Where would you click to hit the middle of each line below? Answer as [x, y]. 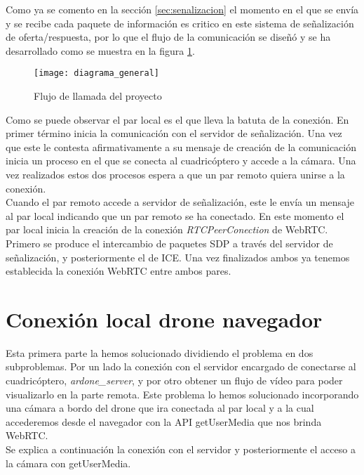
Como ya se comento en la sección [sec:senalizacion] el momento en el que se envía [182, 9]
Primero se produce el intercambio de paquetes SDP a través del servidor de [169, 243]
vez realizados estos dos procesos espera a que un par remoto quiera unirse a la [175, 174]
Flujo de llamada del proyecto [98, 96]
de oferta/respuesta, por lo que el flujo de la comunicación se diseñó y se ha [168, 37]
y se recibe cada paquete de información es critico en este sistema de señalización [180, 23]
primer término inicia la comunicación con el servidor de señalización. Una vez [174, 133]
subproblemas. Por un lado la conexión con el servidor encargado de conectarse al [181, 366]
